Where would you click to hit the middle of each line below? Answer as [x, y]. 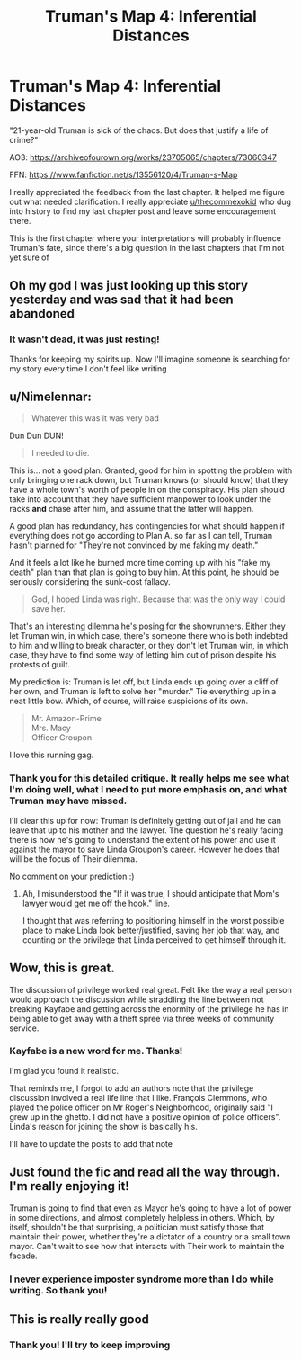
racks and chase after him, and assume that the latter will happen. [132, 509]
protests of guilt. [40, 665]
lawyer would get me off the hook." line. [96, 903]
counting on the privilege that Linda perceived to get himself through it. [154, 939]
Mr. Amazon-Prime [66, 719]
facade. [23, 1256]
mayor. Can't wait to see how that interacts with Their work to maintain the [147, 1246]
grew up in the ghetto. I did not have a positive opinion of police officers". [145, 1116]
